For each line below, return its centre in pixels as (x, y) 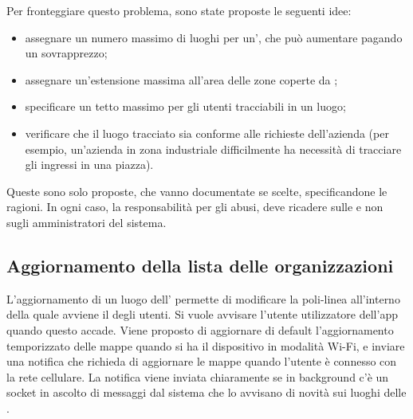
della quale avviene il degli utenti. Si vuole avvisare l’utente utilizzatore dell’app (202, 314)
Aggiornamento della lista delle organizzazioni (200, 265)
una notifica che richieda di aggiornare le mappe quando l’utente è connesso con (202, 361)
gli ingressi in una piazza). (89, 164)
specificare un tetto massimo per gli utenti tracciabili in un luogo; (185, 106)
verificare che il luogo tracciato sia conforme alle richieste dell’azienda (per (207, 133)
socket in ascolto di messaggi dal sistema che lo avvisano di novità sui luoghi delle (206, 392)
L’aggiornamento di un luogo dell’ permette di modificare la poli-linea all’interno (203, 298)
